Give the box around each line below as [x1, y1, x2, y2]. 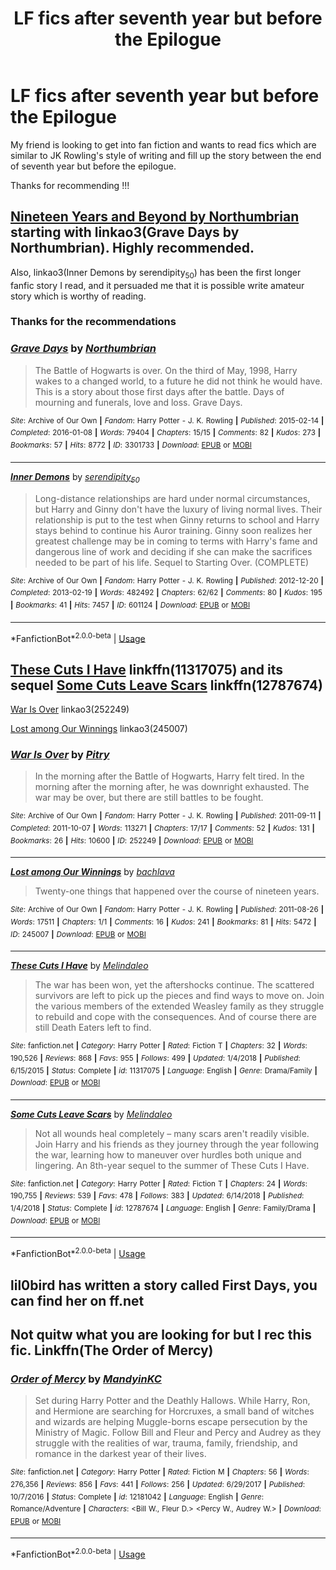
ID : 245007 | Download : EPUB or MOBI [10, 929, 147, 939]
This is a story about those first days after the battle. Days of [34, 385, 285, 397]
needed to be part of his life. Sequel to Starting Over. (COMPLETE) [34, 556, 310, 568]
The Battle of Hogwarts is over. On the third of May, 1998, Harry [34, 364, 298, 376]
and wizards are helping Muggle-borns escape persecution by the [34, 1416, 308, 1428]
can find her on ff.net [10, 1292, 145, 1309]
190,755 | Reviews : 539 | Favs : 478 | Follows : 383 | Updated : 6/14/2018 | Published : [10, 1191, 305, 1201]
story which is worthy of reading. [10, 290, 147, 302]
